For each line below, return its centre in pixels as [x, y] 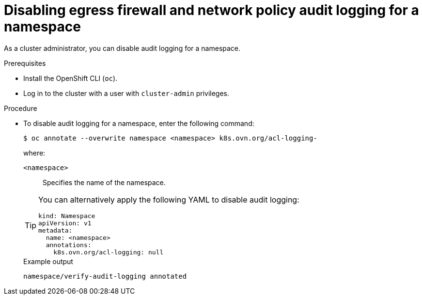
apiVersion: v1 [65, 223]
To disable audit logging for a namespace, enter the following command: [139, 123]
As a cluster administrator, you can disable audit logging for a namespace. [122, 48]
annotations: [69, 245]
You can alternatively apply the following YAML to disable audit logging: [169, 199]
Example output [48, 261]
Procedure [21, 108]
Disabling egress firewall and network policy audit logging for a [211, 10]
